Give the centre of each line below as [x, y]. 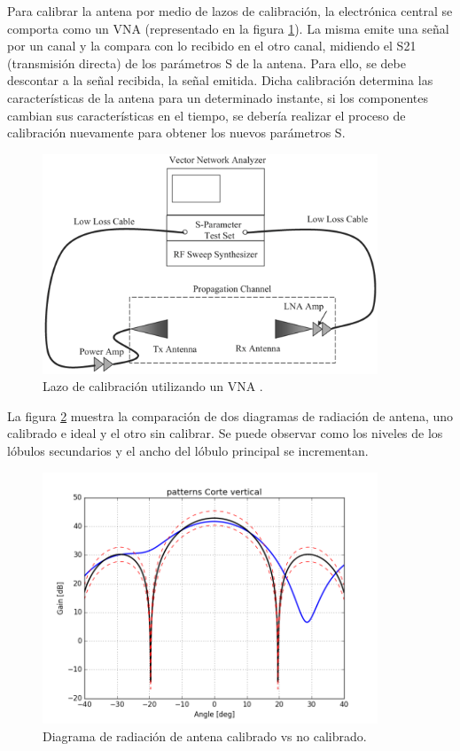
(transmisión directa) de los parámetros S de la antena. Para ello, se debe [207, 63]
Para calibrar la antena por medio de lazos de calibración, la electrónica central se [230, 11]
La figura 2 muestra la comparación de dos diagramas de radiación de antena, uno [230, 415]
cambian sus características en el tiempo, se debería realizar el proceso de [207, 115]
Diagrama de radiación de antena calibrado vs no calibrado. [205, 735]
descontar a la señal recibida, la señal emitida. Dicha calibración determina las [220, 80]
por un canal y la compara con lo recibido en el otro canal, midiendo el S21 [212, 46]
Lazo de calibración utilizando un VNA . [153, 386]
